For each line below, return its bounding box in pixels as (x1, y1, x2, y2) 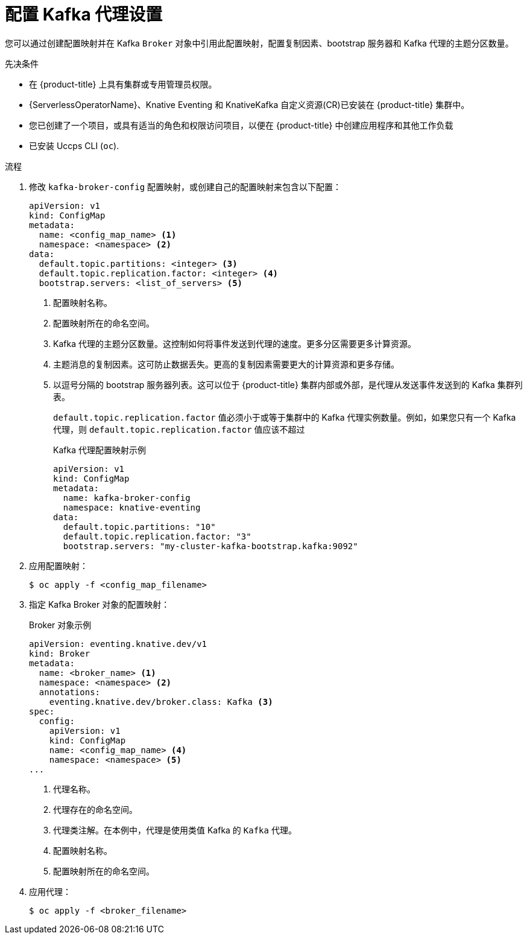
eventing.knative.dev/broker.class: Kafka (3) (49, 696, 273, 707)
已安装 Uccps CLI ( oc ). (29, 140, 119, 151)
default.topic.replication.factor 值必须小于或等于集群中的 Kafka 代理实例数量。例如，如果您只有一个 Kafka (53, 412, 516, 422)
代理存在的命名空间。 (53, 804, 137, 815)
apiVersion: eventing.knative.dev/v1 (29, 638, 207, 649)
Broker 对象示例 (29, 619, 92, 630)
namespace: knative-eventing (63, 502, 201, 512)
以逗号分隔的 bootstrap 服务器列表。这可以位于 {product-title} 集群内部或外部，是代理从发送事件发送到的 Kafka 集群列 (53, 379, 523, 390)
